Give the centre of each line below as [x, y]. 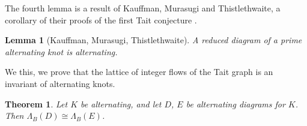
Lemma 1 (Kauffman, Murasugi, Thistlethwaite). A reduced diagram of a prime [153, 40]
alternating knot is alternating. [61, 51]
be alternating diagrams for [236, 103]
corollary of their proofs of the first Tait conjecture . [101, 19]
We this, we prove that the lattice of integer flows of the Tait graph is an [139, 72]
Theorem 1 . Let [36, 103]
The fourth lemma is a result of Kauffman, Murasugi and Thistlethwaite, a [143, 8]
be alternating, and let [121, 103]
